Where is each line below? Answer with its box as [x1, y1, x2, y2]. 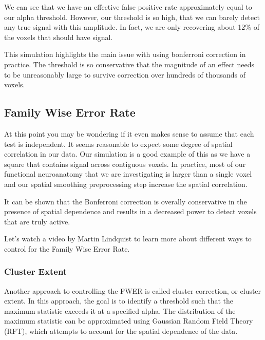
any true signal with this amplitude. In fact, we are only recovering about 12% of [4, 22, 259, 32]
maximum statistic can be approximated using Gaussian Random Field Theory [4, 315, 253, 326]
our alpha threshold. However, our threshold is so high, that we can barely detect [4, 11, 260, 22]
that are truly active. [4, 216, 70, 226]
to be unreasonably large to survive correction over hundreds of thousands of [4, 69, 246, 80]
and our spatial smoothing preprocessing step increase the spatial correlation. [4, 178, 248, 189]
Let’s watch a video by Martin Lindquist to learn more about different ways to [4, 233, 252, 244]
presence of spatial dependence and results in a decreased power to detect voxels [4, 206, 257, 217]
